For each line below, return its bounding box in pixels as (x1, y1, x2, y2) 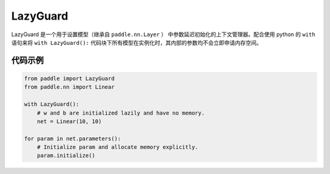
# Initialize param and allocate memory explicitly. (37, 144, 199, 151)
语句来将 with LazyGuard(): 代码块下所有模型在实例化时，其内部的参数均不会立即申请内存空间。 (11, 39, 262, 46)
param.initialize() (37, 152, 96, 159)
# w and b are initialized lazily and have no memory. (37, 109, 205, 116)
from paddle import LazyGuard (24, 75, 115, 82)
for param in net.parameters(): (24, 135, 122, 142)
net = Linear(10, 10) (37, 118, 102, 125)
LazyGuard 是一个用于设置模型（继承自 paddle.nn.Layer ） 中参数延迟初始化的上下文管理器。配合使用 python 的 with (11, 31, 316, 38)
